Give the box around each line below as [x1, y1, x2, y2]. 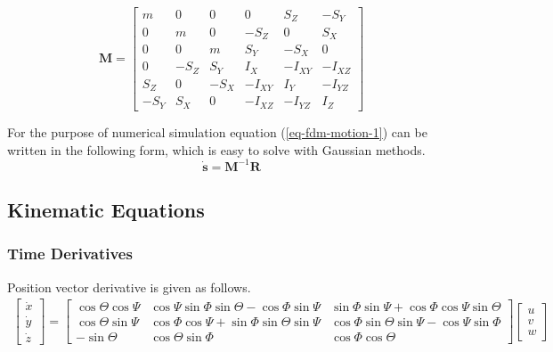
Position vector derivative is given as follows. [7, 277, 251, 296]
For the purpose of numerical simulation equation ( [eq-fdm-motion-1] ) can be [7, 122, 427, 141]
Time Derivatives [7, 242, 133, 265]
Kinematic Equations [7, 195, 205, 223]
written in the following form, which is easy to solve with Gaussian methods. [7, 140, 426, 159]
